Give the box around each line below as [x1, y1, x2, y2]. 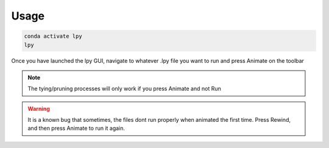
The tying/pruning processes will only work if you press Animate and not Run [27, 85, 222, 93]
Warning [27, 105, 50, 112]
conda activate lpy [24, 33, 82, 40]
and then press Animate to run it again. [27, 125, 125, 132]
